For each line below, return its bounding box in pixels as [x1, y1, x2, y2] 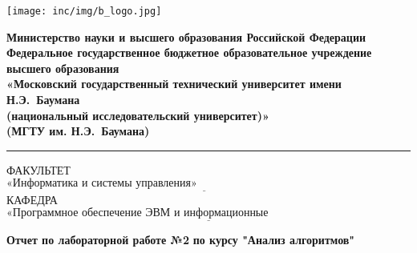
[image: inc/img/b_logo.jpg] [6, 6, 162, 17]
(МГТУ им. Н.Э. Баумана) [6, 122, 150, 139]
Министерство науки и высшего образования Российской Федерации [6, 28, 366, 45]
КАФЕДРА [6, 191, 58, 207]
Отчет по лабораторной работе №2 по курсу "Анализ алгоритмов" [6, 231, 355, 248]
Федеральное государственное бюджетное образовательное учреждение [6, 44, 372, 61]
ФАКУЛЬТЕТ [6, 161, 71, 178]
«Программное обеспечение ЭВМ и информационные [6, 207, 269, 219]
